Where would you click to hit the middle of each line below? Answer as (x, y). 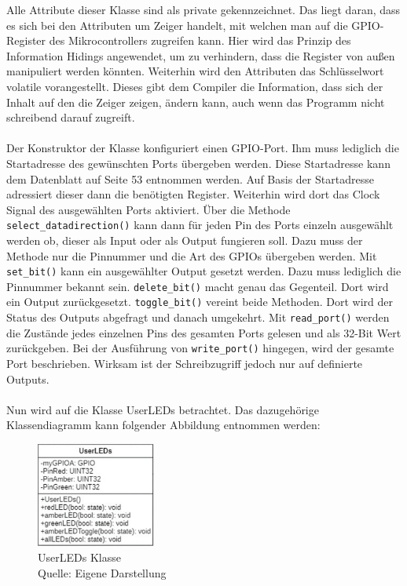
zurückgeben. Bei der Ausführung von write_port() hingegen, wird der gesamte (200, 348)
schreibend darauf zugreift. (71, 117)
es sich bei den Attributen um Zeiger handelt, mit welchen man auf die (177, 25)
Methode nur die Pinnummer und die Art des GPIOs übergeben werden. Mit (192, 255)
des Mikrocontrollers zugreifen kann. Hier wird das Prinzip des (200, 40)
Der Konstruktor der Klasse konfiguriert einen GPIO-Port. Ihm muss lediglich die (203, 148)
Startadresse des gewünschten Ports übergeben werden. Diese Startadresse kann (198, 163)
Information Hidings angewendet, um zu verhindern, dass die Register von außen (201, 55)
